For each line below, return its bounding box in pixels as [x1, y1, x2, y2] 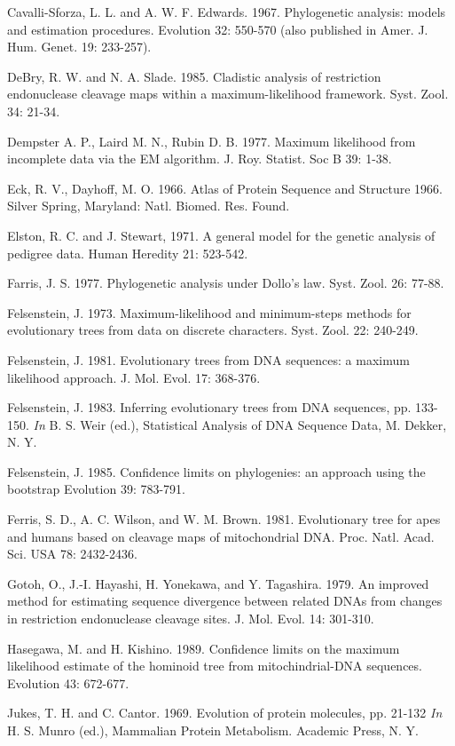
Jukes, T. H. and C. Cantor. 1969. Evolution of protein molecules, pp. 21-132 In [7, 703, 443, 722]
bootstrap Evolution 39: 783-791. [7, 480, 186, 498]
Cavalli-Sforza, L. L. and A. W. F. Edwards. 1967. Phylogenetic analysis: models [7, 3, 446, 20]
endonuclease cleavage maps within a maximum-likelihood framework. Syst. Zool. [7, 84, 449, 103]
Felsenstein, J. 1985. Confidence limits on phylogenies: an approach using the [7, 462, 426, 480]
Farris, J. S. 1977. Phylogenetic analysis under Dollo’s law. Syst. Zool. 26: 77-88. [7, 274, 444, 292]
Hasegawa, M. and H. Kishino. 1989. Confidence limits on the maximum [7, 639, 400, 657]
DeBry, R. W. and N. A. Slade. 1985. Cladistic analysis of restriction [7, 67, 381, 85]
